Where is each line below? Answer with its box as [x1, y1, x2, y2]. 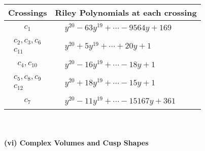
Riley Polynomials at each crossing [55, 7, 197, 18]
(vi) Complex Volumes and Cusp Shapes [4, 137, 149, 147]
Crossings [8, 7, 47, 18]
